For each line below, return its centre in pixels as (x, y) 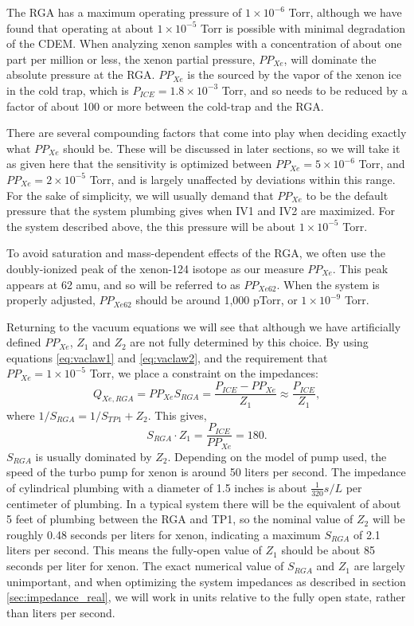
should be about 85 (328, 550)
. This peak (360, 268)
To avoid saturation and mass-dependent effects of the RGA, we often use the (196, 253)
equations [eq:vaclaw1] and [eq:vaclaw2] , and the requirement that (167, 357)
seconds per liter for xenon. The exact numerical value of (145, 566)
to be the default (347, 195)
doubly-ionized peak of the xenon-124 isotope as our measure (155, 268)
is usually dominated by (94, 456)
